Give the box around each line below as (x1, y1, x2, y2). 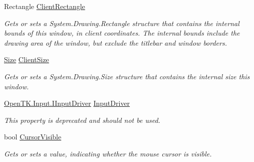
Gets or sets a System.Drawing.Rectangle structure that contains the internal (4, 18, 239, 28)
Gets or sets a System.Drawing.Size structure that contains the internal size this (4, 71, 250, 81)
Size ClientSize (4, 54, 49, 65)
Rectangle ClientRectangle (4, 1, 85, 11)
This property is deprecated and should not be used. (4, 114, 160, 125)
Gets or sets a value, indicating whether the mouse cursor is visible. (4, 148, 212, 158)
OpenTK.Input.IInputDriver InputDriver (4, 98, 130, 108)
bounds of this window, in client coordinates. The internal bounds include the (4, 28, 240, 38)
